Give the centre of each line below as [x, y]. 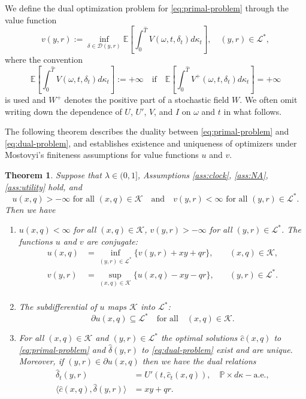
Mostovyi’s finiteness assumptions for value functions [102, 155]
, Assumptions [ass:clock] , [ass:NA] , [203, 175]
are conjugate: [112, 241]
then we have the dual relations [199, 361]
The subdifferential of [58, 307]
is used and [25, 100]
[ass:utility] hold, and [43, 186]
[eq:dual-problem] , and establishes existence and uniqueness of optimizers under [151, 143]
